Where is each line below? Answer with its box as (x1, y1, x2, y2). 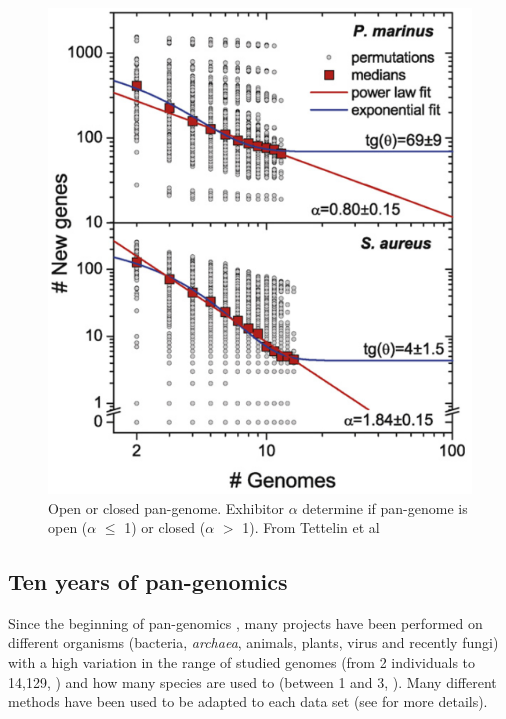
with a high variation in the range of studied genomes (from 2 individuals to (8, 652, 476, 673)
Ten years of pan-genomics (8, 566, 288, 597)
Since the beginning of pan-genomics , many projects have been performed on (8, 612, 483, 633)
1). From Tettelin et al (242, 517, 380, 538)
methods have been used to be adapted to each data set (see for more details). (8, 691, 488, 712)
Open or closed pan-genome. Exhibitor (48, 497, 285, 518)
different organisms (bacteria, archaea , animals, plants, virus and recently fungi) (8, 632, 499, 653)
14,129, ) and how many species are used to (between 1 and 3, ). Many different (8, 671, 497, 692)
